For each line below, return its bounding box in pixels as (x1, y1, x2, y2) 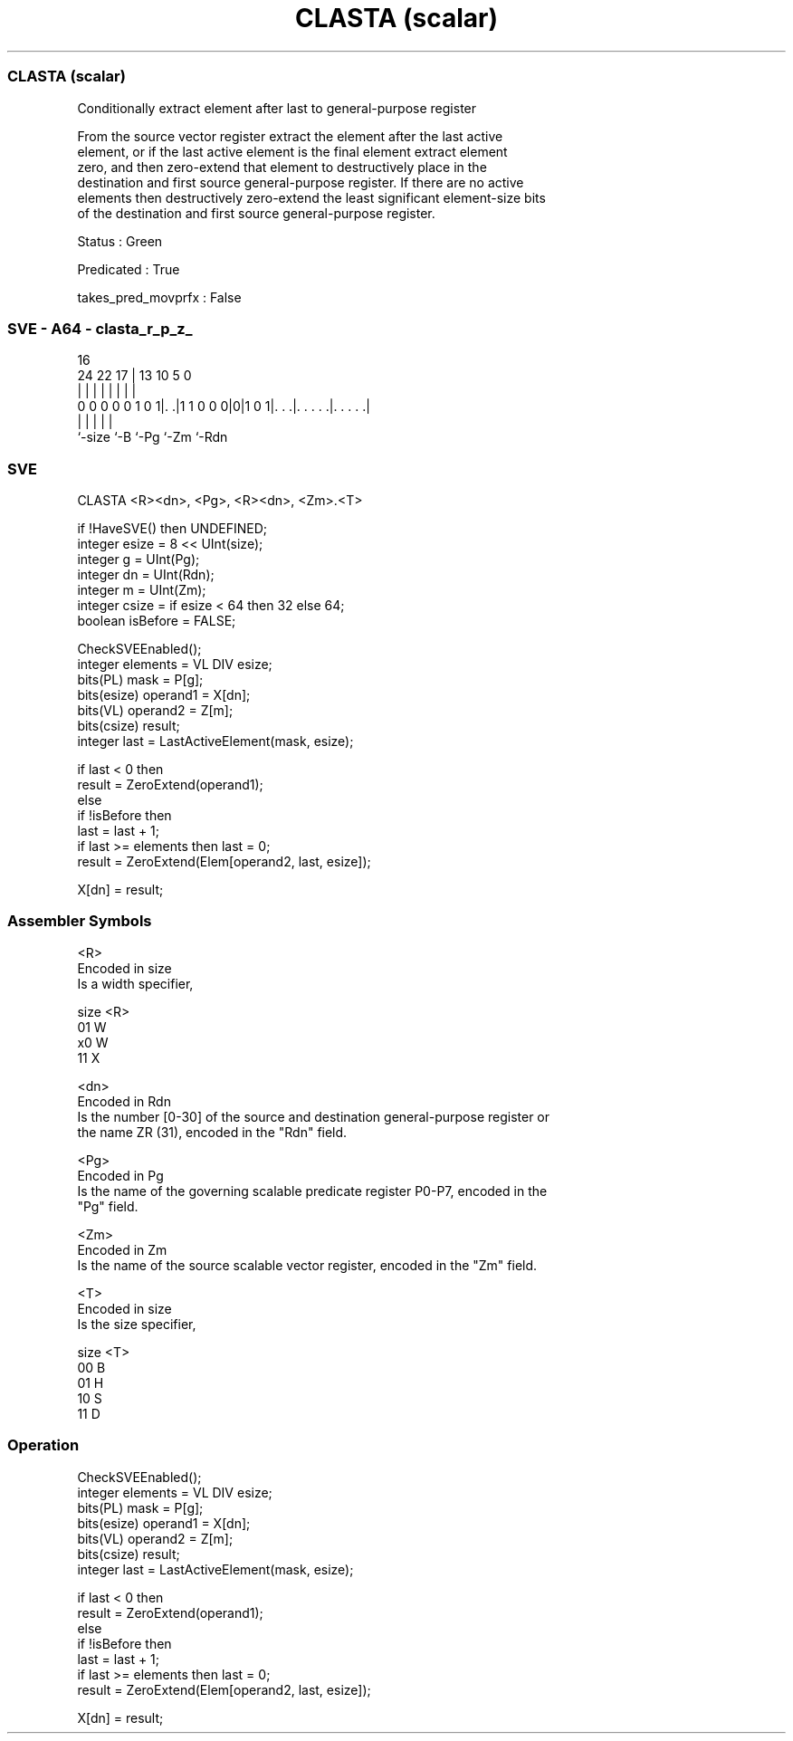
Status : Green (77, 233, 163, 249)
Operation (7, 1436, 80, 1455)
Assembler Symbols (7, 912, 152, 931)
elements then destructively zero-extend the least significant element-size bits (77, 189, 546, 206)
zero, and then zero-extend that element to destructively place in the (77, 158, 487, 175)
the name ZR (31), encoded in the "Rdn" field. (77, 1124, 348, 1140)
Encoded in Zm (77, 1241, 167, 1258)
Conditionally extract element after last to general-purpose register (77, 100, 477, 116)
